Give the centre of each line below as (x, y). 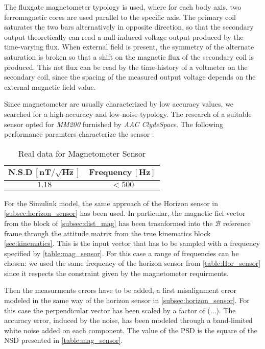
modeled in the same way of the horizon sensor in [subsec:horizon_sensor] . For (127, 300)
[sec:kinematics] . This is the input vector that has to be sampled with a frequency (132, 243)
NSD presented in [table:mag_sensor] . (64, 340)
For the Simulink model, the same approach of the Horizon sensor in (111, 203)
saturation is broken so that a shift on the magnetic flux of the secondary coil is (129, 56)
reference (237, 223)
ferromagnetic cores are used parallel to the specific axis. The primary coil (120, 17)
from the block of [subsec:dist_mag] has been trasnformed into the (109, 223)
